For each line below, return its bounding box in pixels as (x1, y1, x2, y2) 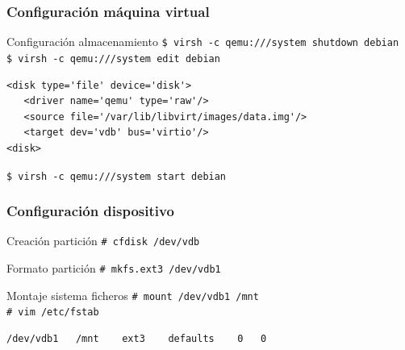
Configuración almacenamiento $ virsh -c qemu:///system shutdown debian (6, 33, 399, 50)
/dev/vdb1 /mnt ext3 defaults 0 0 (6, 333, 267, 344)
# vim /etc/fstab (6, 306, 99, 319)
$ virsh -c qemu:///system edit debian (6, 52, 220, 65)
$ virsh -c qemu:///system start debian (6, 170, 227, 182)
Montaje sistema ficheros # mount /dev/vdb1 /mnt (6, 286, 259, 303)
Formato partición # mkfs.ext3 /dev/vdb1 (6, 260, 221, 277)
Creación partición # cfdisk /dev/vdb (6, 232, 200, 249)
